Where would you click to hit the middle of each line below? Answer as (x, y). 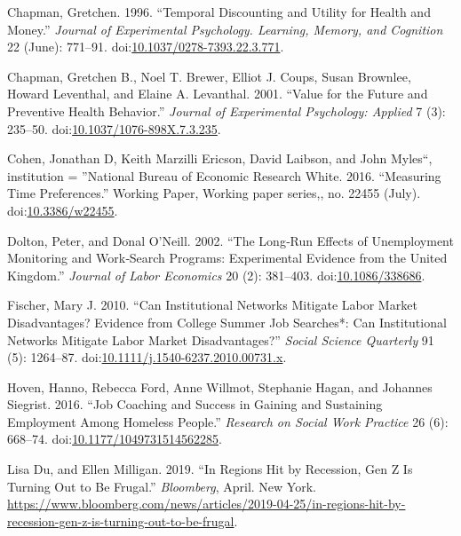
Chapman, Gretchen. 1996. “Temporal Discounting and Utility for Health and (219, 12)
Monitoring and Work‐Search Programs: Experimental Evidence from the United (227, 258)
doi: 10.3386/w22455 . (63, 210)
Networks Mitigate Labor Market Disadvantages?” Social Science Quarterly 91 (221, 339)
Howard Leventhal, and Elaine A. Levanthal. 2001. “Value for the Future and (218, 94)
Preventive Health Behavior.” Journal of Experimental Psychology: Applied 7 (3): (227, 110)
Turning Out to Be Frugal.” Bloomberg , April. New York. (162, 486)
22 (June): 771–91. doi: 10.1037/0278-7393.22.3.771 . (146, 47)
